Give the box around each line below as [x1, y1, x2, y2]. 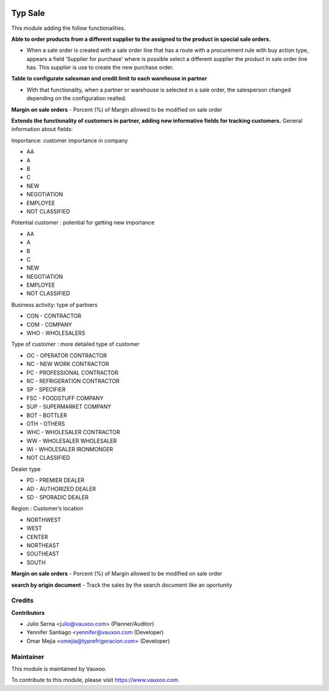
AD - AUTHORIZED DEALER [26, 485, 96, 492]
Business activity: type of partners [11, 301, 97, 308]
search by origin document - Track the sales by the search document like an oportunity [11, 581, 233, 589]
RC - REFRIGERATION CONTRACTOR [26, 377, 120, 384]
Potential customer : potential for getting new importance [11, 219, 155, 226]
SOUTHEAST [26, 550, 60, 557]
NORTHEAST [26, 542, 60, 549]
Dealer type [11, 465, 41, 473]
